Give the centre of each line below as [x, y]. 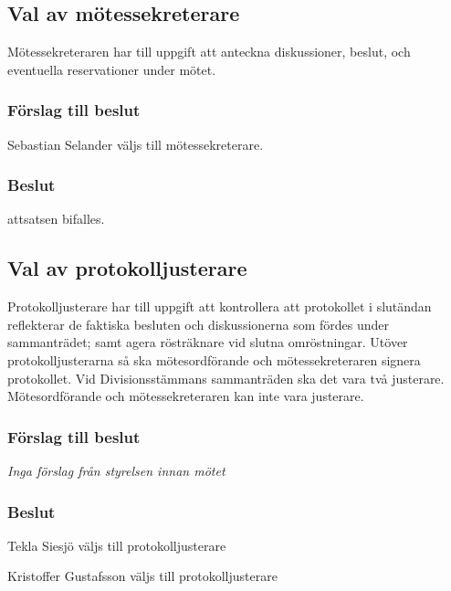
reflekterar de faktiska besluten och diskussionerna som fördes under [199, 324]
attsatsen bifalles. [56, 219]
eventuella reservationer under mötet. [112, 69]
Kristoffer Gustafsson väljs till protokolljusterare [142, 576]
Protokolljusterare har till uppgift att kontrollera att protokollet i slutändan [220, 306]
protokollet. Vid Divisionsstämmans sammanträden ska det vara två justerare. [226, 378]
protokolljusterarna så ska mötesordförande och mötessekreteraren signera [214, 360]
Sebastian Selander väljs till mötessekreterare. [136, 144]
